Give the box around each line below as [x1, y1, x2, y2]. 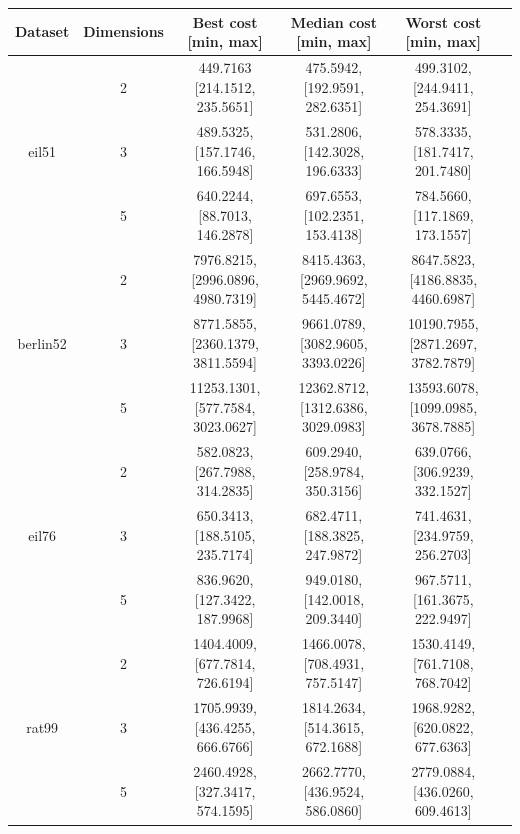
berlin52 [17, 332, 67, 353]
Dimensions [83, 21, 164, 42]
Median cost [290, 11, 377, 32]
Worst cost [405, 11, 482, 32]
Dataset [15, 21, 70, 42]
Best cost [192, 11, 258, 32]
